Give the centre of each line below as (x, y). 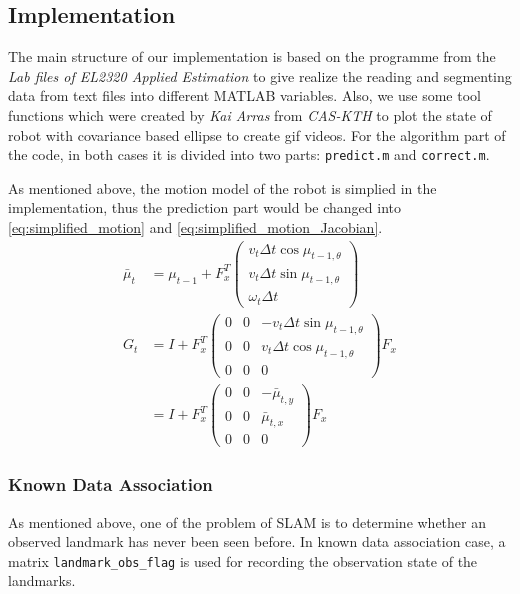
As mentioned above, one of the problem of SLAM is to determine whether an (247, 521)
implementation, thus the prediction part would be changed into (204, 207)
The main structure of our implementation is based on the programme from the (252, 56)
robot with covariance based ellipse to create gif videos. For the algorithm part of (257, 134)
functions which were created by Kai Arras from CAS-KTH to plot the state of (250, 114)
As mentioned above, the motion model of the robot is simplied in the (222, 187)
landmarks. (42, 580)
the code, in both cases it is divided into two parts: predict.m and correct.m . (249, 154)
